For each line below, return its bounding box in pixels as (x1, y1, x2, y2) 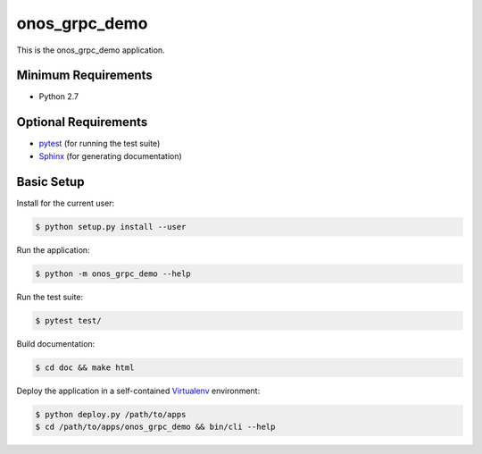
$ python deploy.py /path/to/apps (35, 409, 187, 419)
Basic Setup (16, 174, 85, 189)
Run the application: (16, 244, 90, 255)
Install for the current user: (16, 198, 115, 208)
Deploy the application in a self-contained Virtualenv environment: (16, 385, 261, 396)
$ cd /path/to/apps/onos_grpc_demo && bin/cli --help (35, 421, 276, 432)
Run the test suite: (16, 291, 84, 302)
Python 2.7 (38, 91, 79, 102)
